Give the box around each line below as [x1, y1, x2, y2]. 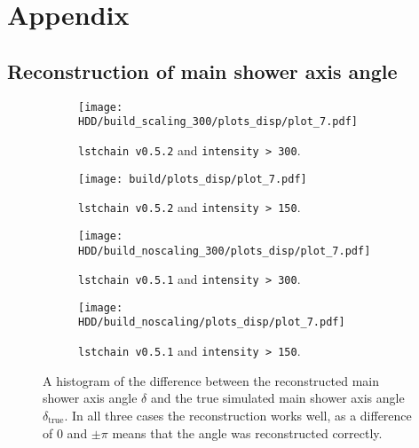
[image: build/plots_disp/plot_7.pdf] [78, 172, 307, 185]
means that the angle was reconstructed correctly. [112, 423, 383, 442]
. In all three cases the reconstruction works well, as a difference [64, 405, 412, 424]
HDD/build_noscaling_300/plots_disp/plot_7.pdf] [78, 244, 371, 257]
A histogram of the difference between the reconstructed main [43, 371, 380, 389]
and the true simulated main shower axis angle [150, 389, 405, 407]
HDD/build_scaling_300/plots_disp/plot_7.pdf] [78, 115, 358, 129]
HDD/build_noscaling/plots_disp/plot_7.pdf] [78, 316, 345, 329]
